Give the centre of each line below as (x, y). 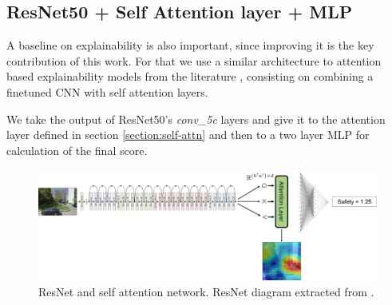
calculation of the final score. (77, 150)
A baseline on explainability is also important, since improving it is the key (190, 45)
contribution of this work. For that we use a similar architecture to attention (194, 60)
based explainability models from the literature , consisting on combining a (190, 76)
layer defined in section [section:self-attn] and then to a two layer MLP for (188, 135)
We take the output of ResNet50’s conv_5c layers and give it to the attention (196, 119)
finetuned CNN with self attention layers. (107, 91)
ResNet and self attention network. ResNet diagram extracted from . (206, 291)
